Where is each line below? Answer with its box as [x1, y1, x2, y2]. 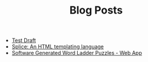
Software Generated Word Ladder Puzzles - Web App [11, 50, 143, 57]
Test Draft [11, 37, 37, 44]
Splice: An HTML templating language [11, 43, 104, 50]
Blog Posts [69, 4, 123, 17]
